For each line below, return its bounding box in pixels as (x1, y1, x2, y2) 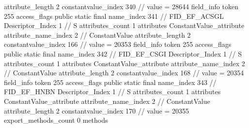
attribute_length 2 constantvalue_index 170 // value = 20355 (4, 105, 189, 115)
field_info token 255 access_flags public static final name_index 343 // (4, 77, 217, 87)
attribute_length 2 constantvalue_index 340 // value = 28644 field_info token (4, 1, 238, 11)
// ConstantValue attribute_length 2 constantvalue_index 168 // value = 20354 (4, 68, 244, 78)
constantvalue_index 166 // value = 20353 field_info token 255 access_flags (4, 39, 232, 49)
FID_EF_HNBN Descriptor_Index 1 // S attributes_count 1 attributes (4, 86, 221, 97)
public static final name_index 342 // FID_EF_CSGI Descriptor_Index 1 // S (4, 48, 242, 58)
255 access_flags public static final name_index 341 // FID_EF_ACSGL (4, 11, 224, 21)
